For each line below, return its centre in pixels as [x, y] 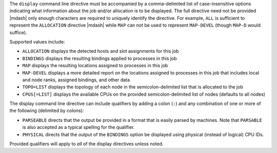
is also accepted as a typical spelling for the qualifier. [78, 127]
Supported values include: [37, 41]
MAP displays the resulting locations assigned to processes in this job [95, 65]
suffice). [18, 32]
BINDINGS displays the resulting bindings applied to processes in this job [100, 58]
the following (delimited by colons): [47, 111]
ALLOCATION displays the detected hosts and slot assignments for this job [101, 51]
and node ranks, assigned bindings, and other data [76, 80]
